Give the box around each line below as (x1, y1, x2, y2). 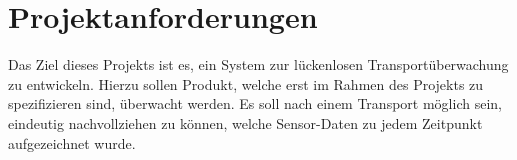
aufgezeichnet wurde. (8, 132, 136, 153)
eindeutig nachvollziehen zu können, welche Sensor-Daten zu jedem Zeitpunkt (8, 112, 483, 133)
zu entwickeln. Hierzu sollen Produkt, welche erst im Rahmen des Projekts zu (8, 73, 484, 94)
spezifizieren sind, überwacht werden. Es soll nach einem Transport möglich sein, (8, 93, 502, 114)
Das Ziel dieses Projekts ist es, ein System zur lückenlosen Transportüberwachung (8, 54, 509, 75)
